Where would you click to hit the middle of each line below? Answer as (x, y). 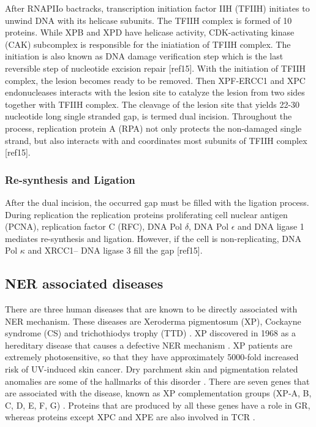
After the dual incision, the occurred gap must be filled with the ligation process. (157, 202)
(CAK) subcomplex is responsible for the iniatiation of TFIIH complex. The (148, 44)
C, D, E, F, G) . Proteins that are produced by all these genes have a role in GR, (158, 405)
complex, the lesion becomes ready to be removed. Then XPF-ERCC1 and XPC (155, 80)
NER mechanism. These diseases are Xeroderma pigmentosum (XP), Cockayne (153, 321)
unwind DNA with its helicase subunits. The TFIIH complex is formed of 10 (149, 20)
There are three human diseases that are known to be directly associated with (151, 309)
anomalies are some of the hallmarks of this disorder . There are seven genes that (157, 381)
